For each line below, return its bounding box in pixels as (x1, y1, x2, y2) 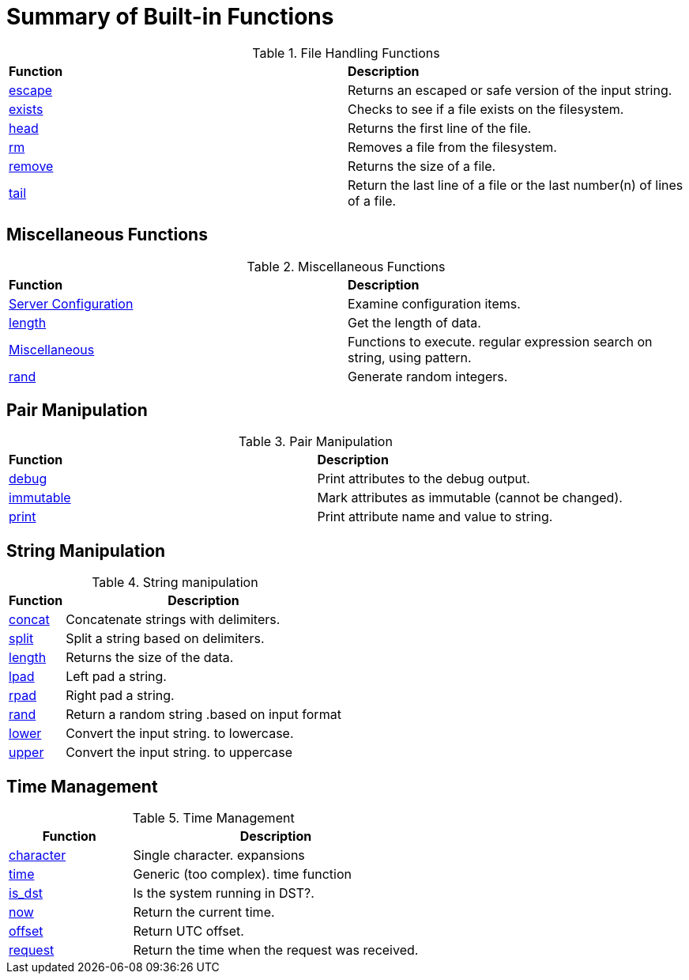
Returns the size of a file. (348, 157, 496, 174)
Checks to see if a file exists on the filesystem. (348, 100, 624, 117)
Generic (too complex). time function (133, 866, 352, 883)
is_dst (9, 885, 43, 902)
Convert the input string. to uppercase (66, 744, 292, 761)
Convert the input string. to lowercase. (66, 725, 294, 742)
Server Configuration (9, 295, 134, 312)
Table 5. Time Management (132, 810, 295, 827)
